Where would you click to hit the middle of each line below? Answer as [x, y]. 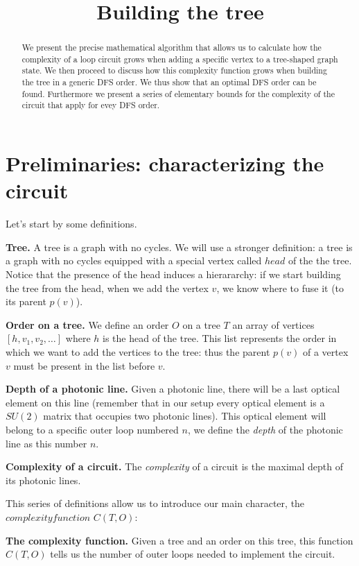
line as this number [46, 443]
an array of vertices [273, 324]
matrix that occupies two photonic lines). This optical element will [185, 416]
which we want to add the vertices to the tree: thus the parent [138, 351]
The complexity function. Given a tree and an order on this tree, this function [179, 540]
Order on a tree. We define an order [87, 324]
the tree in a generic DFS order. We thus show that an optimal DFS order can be [169, 82]
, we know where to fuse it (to [280, 288]
